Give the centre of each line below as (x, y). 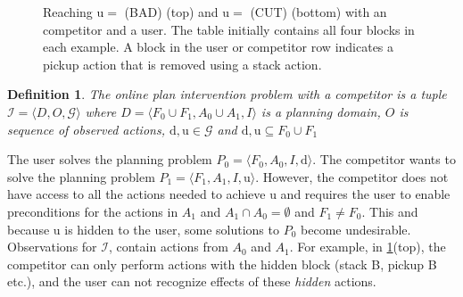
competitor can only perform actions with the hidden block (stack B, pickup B (222, 264)
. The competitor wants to (384, 159)
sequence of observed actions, (86, 129)
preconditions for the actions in (93, 211)
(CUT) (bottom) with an (318, 12)
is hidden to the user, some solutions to (172, 229)
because (29, 229)
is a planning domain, (321, 111)
